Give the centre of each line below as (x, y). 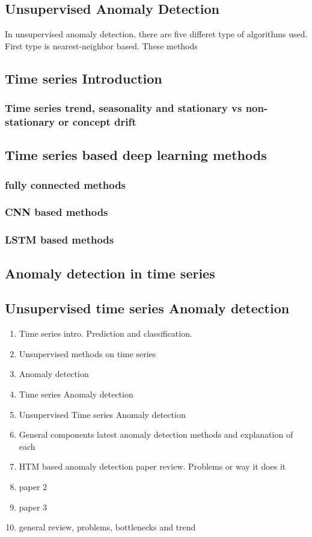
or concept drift (97, 122)
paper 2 (33, 486)
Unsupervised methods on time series (87, 353)
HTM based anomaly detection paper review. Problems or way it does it (152, 466)
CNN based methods (57, 212)
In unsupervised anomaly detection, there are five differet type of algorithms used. (156, 34)
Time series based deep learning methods (136, 155)
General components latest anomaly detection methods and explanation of (156, 434)
